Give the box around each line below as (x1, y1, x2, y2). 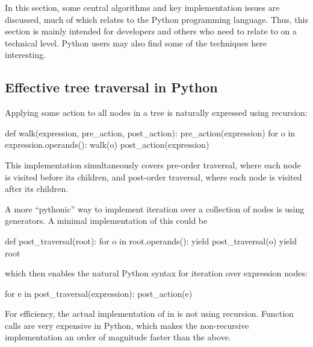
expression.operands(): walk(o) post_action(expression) (5, 138, 209, 151)
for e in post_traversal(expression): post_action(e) (5, 287, 193, 299)
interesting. (5, 48, 46, 61)
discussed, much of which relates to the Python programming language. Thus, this (5, 13, 308, 25)
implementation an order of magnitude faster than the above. (5, 331, 231, 343)
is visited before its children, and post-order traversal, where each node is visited (5, 170, 302, 183)
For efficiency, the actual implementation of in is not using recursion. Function (5, 307, 294, 320)
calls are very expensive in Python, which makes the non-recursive (5, 319, 249, 331)
